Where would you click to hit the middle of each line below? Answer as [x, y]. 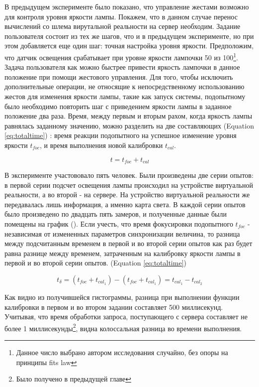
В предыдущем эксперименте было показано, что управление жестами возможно [127, 6]
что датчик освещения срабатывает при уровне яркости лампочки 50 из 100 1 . [121, 56]
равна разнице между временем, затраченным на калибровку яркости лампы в [123, 253]
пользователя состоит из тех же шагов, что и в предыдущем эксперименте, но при [129, 36]
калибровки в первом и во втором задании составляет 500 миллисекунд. [114, 307]
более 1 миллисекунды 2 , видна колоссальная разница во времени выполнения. [123, 327]
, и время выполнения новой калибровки [101, 145]
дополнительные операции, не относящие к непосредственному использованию [125, 86]
